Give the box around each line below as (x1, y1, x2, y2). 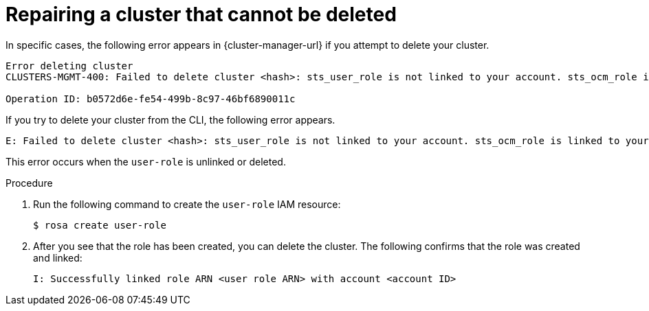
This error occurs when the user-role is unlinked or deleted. (5, 155, 286, 168)
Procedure (5, 176, 53, 189)
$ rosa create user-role (33, 219, 166, 231)
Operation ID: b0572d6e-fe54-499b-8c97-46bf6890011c (5, 93, 296, 104)
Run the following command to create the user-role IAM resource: (33, 198, 341, 210)
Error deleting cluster (5, 60, 133, 71)
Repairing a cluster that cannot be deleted (5, 3, 397, 26)
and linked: (33, 251, 82, 264)
